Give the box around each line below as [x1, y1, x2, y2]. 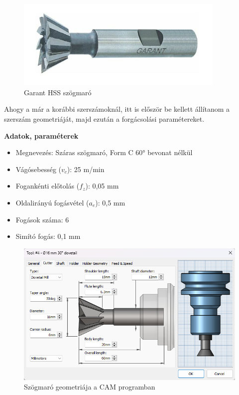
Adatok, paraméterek [4, 130, 79, 141]
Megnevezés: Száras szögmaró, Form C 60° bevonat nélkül [15, 147, 193, 158]
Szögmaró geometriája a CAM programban [24, 382, 155, 392]
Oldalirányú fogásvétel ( [15, 197, 89, 208]
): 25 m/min [67, 164, 105, 174]
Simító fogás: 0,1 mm [15, 231, 81, 241]
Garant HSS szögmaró [24, 87, 92, 97]
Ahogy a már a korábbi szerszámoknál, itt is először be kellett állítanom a [4, 104, 230, 114]
